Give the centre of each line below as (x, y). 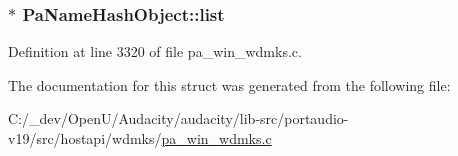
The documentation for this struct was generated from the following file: (229, 84)
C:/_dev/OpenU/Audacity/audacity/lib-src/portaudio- (178, 118)
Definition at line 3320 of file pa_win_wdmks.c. (155, 51)
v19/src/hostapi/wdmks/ (85, 138)
